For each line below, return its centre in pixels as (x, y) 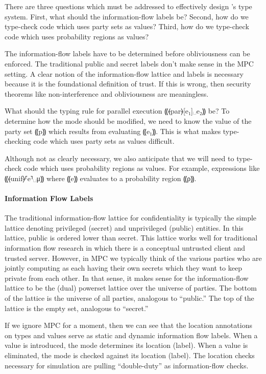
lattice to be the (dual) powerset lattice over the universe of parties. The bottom (131, 288)
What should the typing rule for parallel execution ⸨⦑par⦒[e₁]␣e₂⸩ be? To (117, 111)
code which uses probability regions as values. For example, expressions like (142, 168)
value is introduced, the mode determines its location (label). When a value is (126, 345)
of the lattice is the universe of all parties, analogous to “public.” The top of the (129, 298)
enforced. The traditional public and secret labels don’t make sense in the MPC (129, 63)
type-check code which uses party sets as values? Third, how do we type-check (127, 26)
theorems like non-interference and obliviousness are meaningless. (107, 93)
